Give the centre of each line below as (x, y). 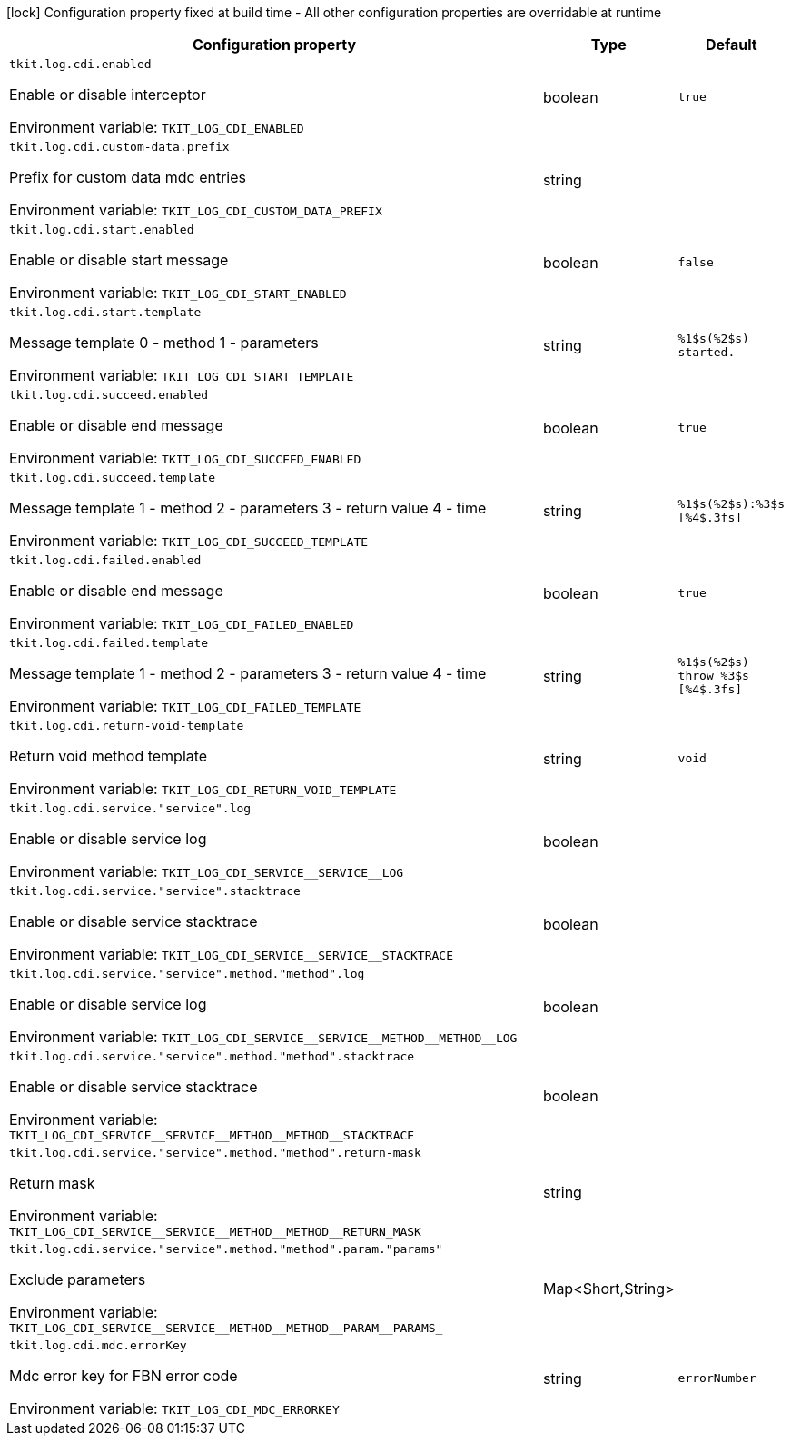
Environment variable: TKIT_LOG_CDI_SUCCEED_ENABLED (185, 458)
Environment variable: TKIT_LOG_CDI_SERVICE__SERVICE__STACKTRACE (231, 954)
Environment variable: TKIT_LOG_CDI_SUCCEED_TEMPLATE (189, 541)
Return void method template (109, 756)
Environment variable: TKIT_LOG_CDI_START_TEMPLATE (182, 375)
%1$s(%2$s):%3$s (731, 503)
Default (731, 45)
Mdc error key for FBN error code (124, 1376)
